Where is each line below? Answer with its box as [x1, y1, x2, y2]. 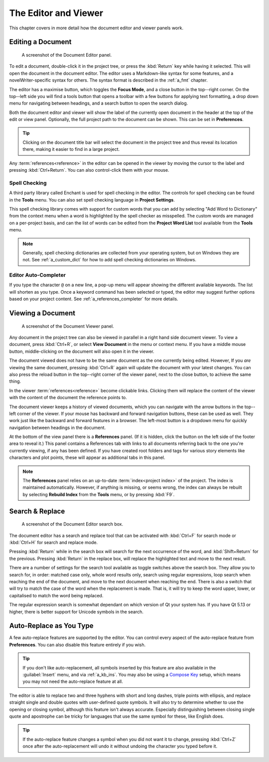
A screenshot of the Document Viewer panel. [21, 323, 114, 329]
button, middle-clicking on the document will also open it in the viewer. [9, 348, 154, 354]
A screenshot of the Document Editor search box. [21, 521, 124, 527]
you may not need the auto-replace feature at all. [22, 678, 123, 684]
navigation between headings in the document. [9, 425, 106, 431]
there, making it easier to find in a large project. [22, 146, 120, 152]
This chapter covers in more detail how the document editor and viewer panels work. [9, 25, 184, 31]
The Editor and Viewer [9, 7, 104, 18]
